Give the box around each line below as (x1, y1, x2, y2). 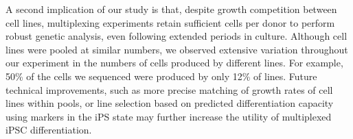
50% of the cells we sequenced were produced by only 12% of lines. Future (5, 68, 317, 83)
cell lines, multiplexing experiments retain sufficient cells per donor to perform (5, 15, 335, 29)
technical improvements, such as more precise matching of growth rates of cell (5, 82, 333, 97)
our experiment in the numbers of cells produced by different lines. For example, (5, 55, 343, 70)
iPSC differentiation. (5, 123, 92, 137)
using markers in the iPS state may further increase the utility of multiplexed (5, 109, 332, 123)
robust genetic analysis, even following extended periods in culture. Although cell (5, 29, 348, 43)
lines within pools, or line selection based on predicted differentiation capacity (5, 96, 334, 110)
